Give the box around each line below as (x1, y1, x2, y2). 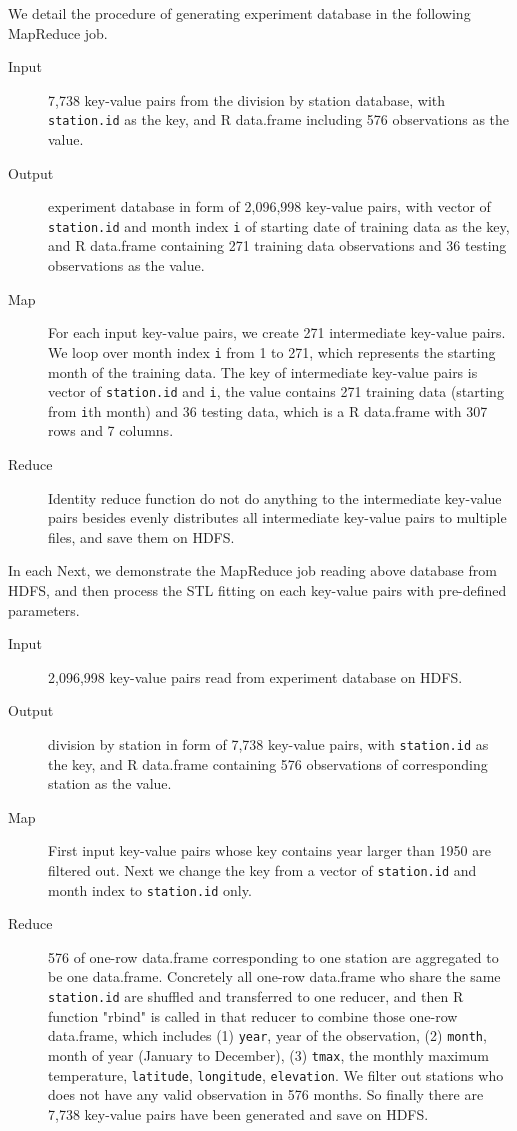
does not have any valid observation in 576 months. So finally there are (48, 1084, 484, 1105)
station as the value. (48, 773, 172, 794)
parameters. (8, 599, 80, 620)
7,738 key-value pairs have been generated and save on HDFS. (48, 1103, 429, 1124)
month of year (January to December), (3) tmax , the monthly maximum (48, 1044, 489, 1065)
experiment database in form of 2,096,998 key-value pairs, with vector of (48, 196, 491, 217)
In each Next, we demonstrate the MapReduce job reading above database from (8, 560, 497, 581)
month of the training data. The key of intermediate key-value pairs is (48, 361, 478, 382)
